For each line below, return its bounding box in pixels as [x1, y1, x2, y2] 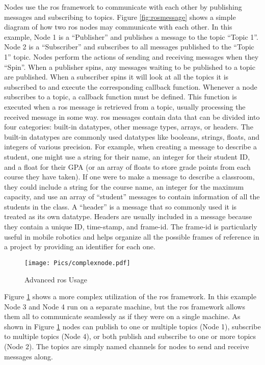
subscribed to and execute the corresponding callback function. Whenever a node [4, 81, 257, 92]
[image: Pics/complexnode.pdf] [24, 259, 130, 267]
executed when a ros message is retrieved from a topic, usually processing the [4, 101, 246, 112]
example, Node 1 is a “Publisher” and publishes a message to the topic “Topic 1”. [4, 31, 258, 42]
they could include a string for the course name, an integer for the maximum [4, 181, 244, 192]
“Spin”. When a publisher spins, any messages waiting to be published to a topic [4, 61, 255, 72]
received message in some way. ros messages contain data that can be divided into [4, 111, 260, 122]
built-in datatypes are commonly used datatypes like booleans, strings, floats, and [4, 131, 260, 142]
